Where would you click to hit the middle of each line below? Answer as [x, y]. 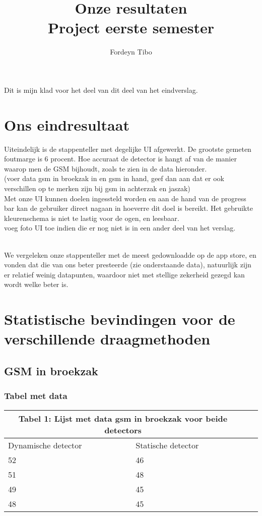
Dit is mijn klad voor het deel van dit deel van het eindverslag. [101, 90]
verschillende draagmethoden [107, 339]
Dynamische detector [45, 445]
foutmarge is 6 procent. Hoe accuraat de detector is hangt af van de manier [120, 159]
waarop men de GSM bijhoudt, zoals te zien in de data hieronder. [106, 168]
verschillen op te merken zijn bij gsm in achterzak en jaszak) [97, 188]
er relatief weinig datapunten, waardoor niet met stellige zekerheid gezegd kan [124, 274]
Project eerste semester [131, 27]
